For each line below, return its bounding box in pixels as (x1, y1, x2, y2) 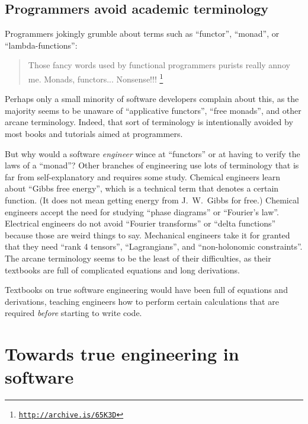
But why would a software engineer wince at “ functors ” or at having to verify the (5, 147, 300, 160)
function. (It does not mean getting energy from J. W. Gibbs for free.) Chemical (5, 193, 299, 206)
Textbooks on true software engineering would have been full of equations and (5, 283, 288, 296)
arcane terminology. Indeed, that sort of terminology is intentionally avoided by (5, 116, 293, 128)
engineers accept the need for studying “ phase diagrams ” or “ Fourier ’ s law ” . (5, 205, 279, 218)
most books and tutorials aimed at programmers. (5, 127, 183, 140)
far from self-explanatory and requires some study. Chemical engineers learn (5, 170, 280, 183)
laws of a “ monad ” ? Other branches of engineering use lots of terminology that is (5, 159, 299, 171)
